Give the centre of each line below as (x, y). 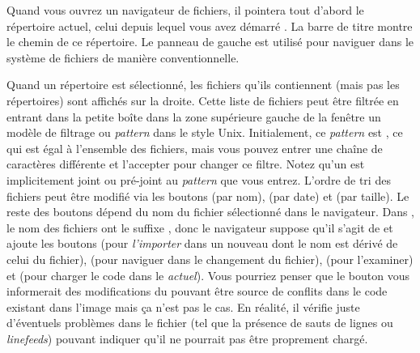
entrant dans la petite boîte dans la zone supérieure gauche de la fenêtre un (194, 116)
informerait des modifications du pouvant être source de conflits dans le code (197, 291)
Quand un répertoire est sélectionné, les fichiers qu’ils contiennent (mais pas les (203, 85)
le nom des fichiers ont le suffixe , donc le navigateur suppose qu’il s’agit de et (200, 227)
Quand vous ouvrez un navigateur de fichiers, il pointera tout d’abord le (185, 10)
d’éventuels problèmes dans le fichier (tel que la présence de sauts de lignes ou (200, 323)
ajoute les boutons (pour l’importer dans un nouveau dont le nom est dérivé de (202, 243)
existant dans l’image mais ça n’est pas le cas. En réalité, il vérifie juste (183, 306)
